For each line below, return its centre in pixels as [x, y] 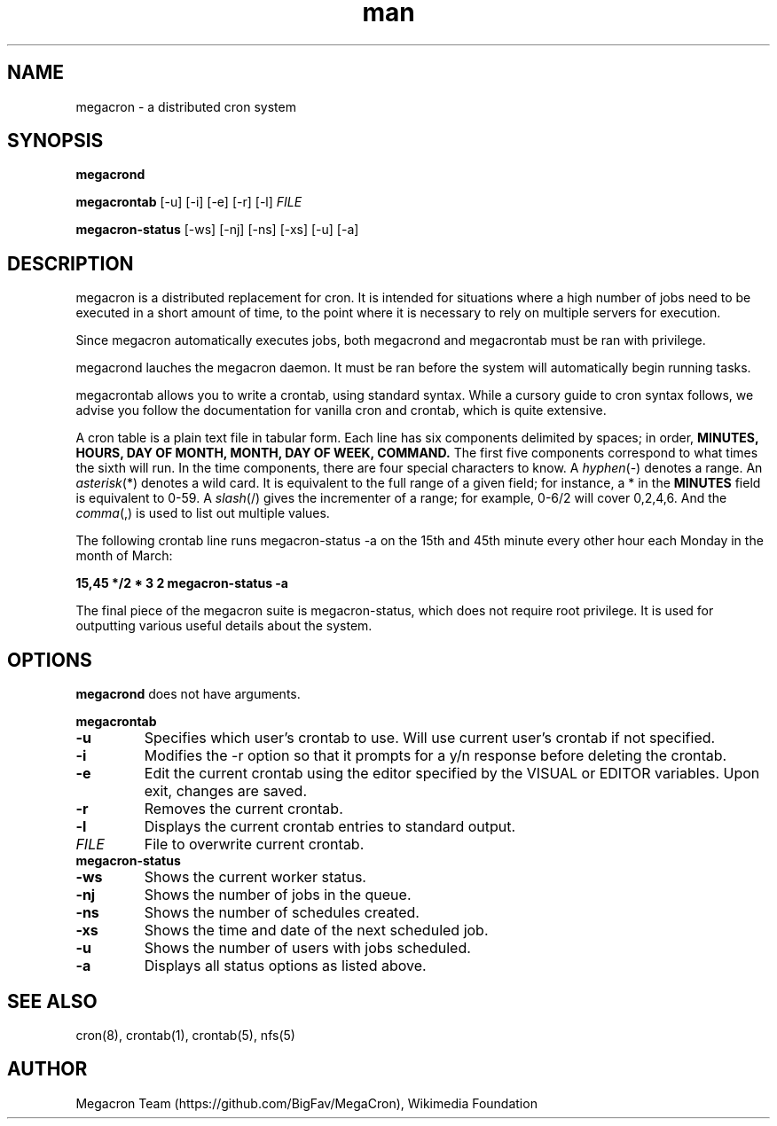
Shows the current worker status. [255, 877]
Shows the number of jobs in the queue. [278, 895]
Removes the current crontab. [243, 809]
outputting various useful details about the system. [224, 626]
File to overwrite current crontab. [254, 844]
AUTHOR [47, 1069]
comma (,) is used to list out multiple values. [203, 513]
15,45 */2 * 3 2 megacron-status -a [182, 583]
